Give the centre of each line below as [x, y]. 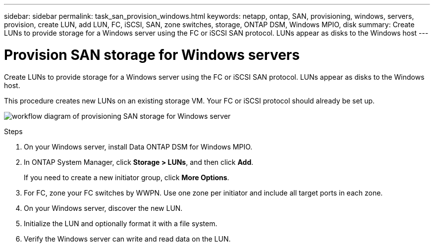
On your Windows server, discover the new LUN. [103, 208]
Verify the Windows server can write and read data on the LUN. [127, 239]
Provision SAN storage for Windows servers [152, 55]
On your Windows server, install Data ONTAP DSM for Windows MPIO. [138, 147]
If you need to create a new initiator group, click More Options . [127, 177]
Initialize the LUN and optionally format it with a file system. [121, 223]
